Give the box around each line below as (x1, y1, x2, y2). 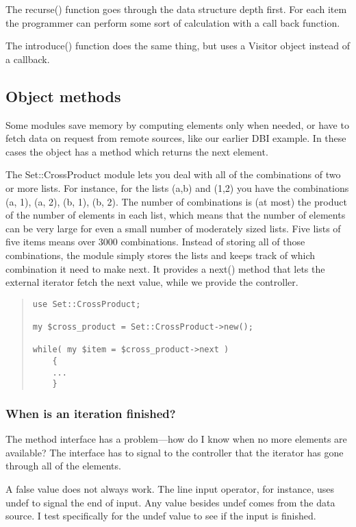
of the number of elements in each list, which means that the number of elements (5, 208, 346, 222)
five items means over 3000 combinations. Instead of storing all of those (5, 234, 305, 249)
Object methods (5, 85, 121, 106)
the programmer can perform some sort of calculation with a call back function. (5, 15, 340, 29)
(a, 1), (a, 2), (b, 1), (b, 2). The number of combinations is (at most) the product (5, 194, 347, 208)
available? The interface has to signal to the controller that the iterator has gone (5, 445, 344, 459)
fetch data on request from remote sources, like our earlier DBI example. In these (5, 131, 346, 145)
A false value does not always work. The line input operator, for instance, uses (5, 481, 335, 495)
